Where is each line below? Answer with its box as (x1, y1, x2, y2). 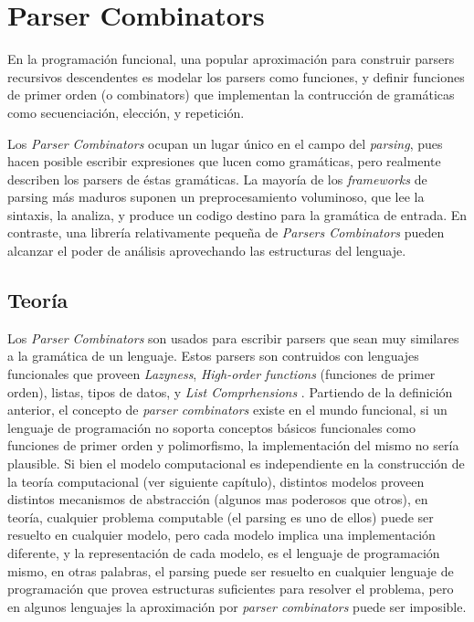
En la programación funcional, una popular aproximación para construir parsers (7, 49, 455, 69)
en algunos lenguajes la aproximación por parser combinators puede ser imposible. (7, 596, 467, 616)
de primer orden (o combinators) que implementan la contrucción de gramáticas (7, 85, 455, 104)
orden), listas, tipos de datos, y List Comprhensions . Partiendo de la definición (7, 382, 453, 401)
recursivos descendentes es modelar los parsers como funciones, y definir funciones (7, 67, 465, 86)
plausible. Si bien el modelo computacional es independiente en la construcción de (7, 454, 465, 473)
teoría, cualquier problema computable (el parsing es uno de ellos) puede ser (7, 507, 434, 526)
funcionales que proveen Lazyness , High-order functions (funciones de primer (7, 364, 436, 384)
